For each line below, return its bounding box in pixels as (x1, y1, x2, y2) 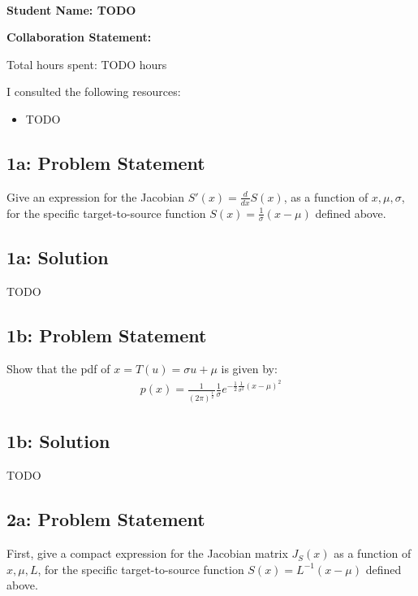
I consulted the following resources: (6, 83, 181, 100)
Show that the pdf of (6, 360, 110, 377)
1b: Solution (6, 429, 110, 454)
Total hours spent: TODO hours (6, 55, 167, 72)
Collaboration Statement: (6, 28, 152, 46)
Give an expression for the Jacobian (6, 188, 185, 205)
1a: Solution (6, 244, 109, 269)
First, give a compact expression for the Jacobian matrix (6, 545, 288, 562)
